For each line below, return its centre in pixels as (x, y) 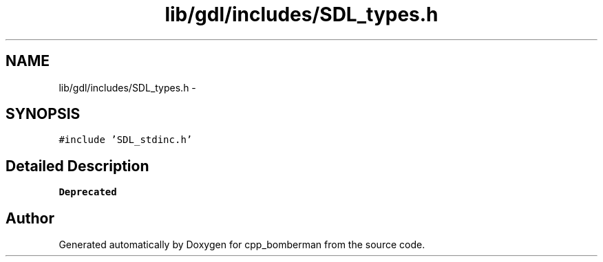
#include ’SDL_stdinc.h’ (126, 140)
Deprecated (88, 192)
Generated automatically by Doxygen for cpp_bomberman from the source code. (242, 245)
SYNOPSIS (43, 114)
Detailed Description (77, 166)
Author (30, 218)
